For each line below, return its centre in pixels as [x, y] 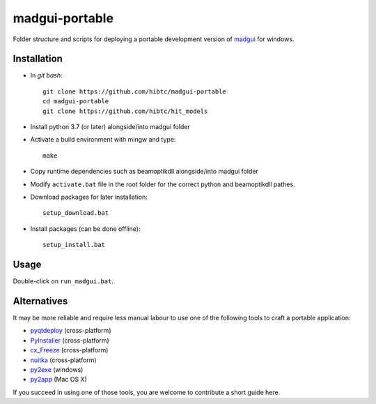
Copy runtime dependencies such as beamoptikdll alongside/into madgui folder [144, 172]
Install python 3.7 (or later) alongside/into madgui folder [110, 127]
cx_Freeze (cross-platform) [69, 350]
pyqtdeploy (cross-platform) [71, 331]
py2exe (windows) [57, 369]
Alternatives [40, 301]
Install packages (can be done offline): [85, 229]
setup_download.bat [76, 213]
